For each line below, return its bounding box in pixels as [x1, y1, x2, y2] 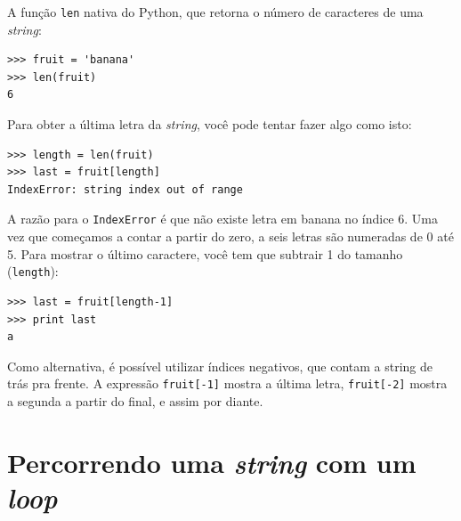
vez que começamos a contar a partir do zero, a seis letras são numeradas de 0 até [7, 227, 454, 246]
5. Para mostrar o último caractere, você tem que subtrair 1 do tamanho [7, 244, 403, 263]
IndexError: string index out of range [7, 183, 243, 196]
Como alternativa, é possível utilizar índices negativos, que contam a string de [7, 356, 433, 375]
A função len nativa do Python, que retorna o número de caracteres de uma [7, 3, 424, 20]
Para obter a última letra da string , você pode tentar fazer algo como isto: [7, 115, 412, 134]
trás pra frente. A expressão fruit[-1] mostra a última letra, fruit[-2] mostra [7, 374, 448, 393]
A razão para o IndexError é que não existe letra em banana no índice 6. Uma [7, 209, 438, 228]
